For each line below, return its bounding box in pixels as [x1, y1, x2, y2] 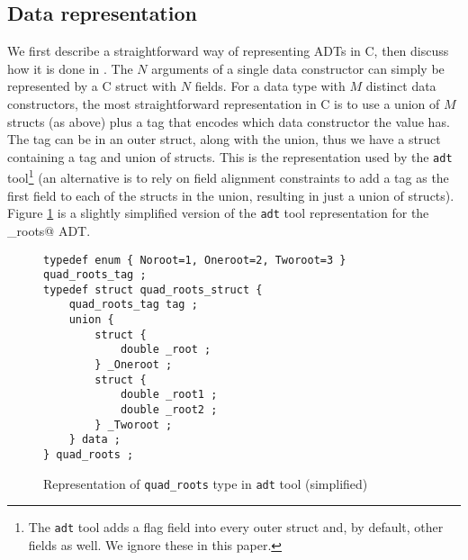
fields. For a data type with [194, 77, 346, 95]
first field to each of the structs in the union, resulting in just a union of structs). [7, 185, 454, 204]
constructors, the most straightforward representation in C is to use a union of [7, 94, 440, 113]
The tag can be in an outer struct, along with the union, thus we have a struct [7, 130, 441, 149]
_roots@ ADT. [7, 221, 91, 239]
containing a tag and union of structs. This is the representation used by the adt [7, 147, 453, 166]
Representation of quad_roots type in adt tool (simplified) [43, 474, 368, 492]
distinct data [365, 77, 436, 95]
